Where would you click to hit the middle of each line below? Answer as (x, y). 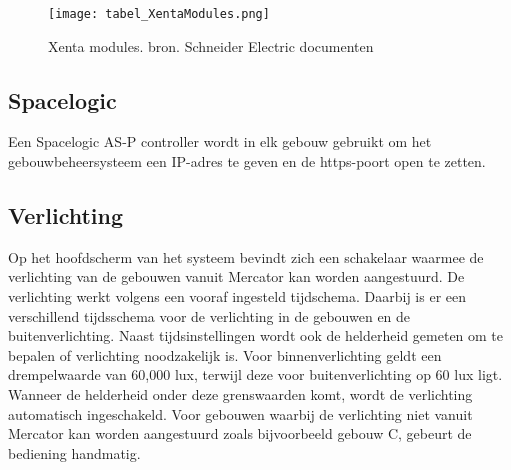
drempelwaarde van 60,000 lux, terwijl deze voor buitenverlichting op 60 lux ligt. (255, 374)
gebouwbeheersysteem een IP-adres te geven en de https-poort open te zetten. (247, 161)
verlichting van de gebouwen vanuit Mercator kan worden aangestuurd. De (236, 276)
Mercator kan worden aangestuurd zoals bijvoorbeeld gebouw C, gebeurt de (240, 433)
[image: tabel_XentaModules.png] (159, 14)
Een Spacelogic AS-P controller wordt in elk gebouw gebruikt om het (220, 141)
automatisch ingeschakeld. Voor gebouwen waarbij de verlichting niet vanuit (240, 413)
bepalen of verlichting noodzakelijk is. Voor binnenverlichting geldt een (225, 354)
